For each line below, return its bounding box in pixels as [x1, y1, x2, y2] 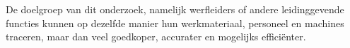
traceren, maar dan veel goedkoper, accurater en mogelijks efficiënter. [6, 29, 306, 44]
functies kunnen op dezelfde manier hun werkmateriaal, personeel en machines [6, 15, 344, 30]
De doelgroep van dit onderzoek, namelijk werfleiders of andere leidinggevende [6, 2, 344, 16]
